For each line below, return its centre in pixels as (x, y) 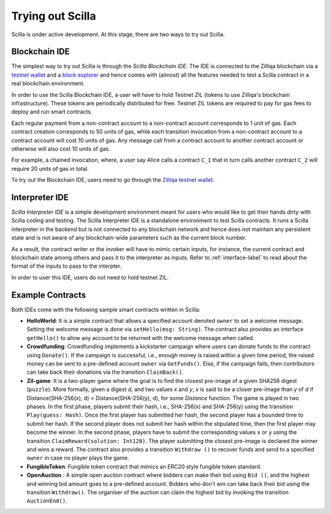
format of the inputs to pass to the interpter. (67, 266)
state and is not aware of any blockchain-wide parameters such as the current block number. (129, 238)
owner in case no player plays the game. (78, 458)
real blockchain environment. (48, 83)
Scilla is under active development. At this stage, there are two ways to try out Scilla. (118, 34)
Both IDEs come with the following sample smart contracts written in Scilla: (106, 309)
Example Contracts (48, 295)
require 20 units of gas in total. (50, 168)
